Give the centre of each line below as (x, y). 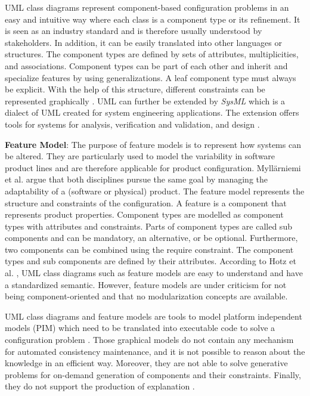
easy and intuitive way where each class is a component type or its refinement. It (153, 19)
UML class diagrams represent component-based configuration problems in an (147, 7)
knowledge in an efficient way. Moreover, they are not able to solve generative (146, 363)
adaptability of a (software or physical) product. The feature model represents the (155, 191)
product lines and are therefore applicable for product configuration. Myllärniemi (153, 167)
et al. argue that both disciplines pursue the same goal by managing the (137, 179)
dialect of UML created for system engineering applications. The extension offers (152, 112)
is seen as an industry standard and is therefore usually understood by (134, 31)
